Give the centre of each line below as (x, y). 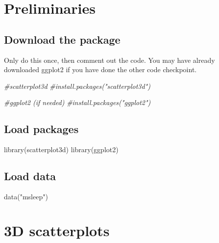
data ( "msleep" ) (26, 196)
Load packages (41, 129)
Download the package (62, 39)
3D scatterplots (57, 230)
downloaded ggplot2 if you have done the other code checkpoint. (100, 69)
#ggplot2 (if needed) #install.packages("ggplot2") (77, 102)
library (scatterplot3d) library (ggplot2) (61, 149)
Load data (30, 176)
